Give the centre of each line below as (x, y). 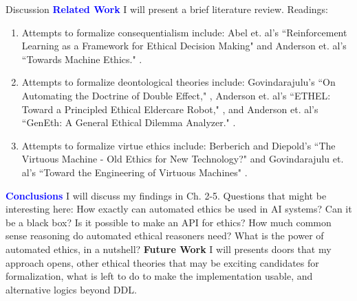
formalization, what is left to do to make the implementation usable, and (159, 276)
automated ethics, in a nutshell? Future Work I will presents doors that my (169, 249)
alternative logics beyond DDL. (71, 289)
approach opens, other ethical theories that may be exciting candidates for (162, 262)
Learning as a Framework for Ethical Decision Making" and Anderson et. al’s (184, 46)
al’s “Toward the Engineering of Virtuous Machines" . (134, 172)
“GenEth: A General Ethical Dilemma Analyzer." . (129, 122)
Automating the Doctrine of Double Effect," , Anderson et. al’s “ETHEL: (176, 95)
